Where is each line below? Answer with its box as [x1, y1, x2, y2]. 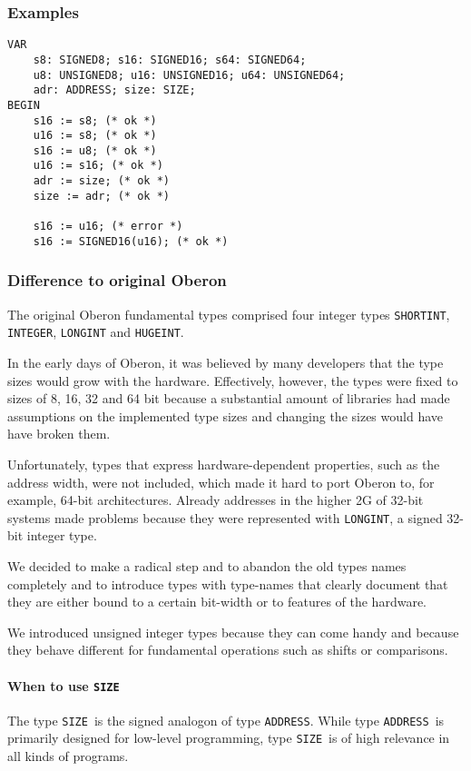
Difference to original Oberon [7, 269, 227, 292]
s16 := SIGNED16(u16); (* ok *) [33, 234, 229, 248]
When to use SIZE [7, 676, 120, 695]
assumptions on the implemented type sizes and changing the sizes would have [7, 406, 443, 425]
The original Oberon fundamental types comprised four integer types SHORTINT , [7, 304, 450, 323]
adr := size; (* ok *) [33, 174, 170, 188]
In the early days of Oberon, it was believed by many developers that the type [7, 352, 444, 371]
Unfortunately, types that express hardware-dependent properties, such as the [7, 454, 440, 473]
